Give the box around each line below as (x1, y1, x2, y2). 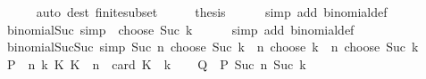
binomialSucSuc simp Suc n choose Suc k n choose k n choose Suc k (6, 37, 419, 56)
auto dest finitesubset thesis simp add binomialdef (36, 3, 388, 20)
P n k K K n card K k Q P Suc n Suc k (6, 54, 306, 73)
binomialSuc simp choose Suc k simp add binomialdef (6, 20, 355, 38)
